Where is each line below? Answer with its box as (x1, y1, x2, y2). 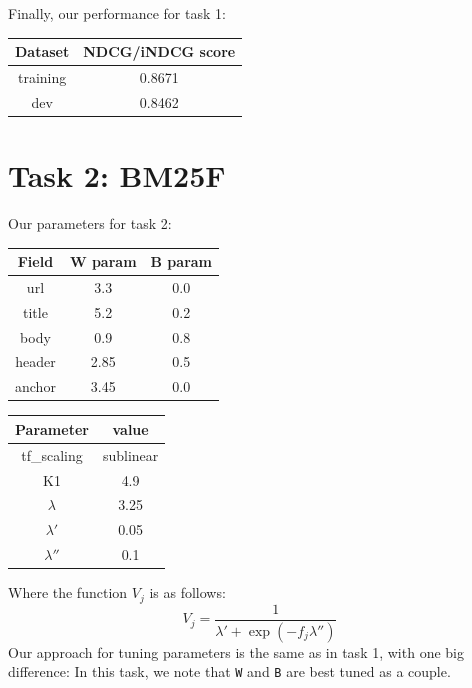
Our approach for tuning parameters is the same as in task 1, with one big (8, 641, 464, 662)
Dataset (15, 41, 70, 62)
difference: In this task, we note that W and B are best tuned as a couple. (8, 661, 451, 682)
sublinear (102, 444, 159, 465)
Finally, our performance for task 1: (8, 3, 226, 23)
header (15, 351, 56, 372)
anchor (15, 376, 56, 397)
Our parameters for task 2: (8, 213, 172, 233)
